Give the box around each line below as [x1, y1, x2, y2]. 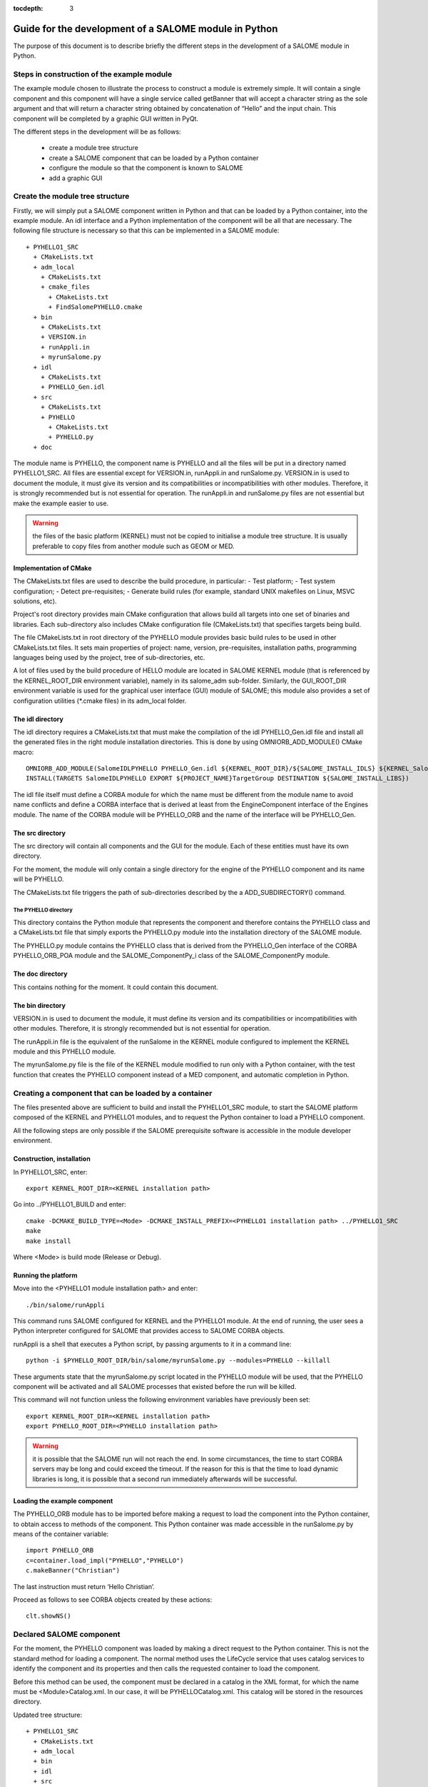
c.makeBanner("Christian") [26, 1566, 121, 1575]
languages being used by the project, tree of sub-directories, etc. [13, 653, 205, 661]
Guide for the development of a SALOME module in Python [13, 22, 278, 35]
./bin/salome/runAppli [26, 1301, 106, 1309]
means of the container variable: [13, 1530, 109, 1538]
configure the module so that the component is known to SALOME [49, 164, 244, 172]
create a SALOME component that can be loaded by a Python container [49, 154, 260, 162]
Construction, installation [13, 1154, 91, 1163]
